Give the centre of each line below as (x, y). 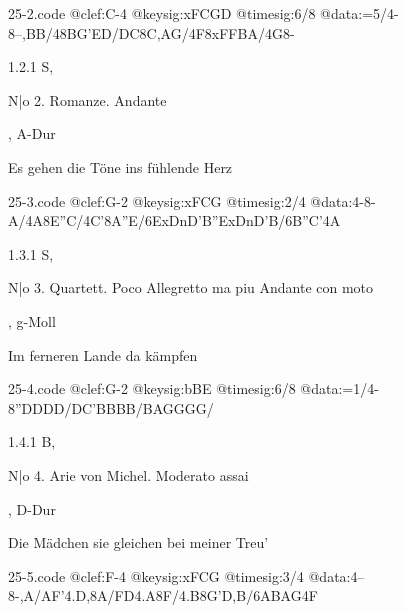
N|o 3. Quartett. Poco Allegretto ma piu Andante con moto (191, 287)
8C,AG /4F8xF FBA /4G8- (217, 32)
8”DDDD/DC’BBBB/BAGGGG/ (111, 407)
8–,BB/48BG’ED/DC (74, 32)
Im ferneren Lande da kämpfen (103, 354)
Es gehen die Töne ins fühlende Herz (120, 166)
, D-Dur (32, 508)
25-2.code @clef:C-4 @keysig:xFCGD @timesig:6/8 (162, 13)
